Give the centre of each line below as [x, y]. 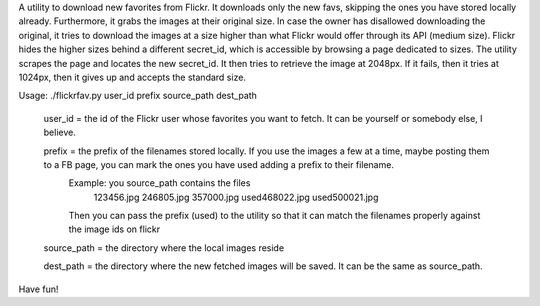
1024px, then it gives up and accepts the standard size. [132, 77]
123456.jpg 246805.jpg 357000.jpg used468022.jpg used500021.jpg [236, 197]
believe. [60, 132]
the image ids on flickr [114, 229]
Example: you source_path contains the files [159, 183]
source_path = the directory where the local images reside [164, 247]
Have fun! [38, 289]
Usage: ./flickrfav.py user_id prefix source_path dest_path [137, 96]
